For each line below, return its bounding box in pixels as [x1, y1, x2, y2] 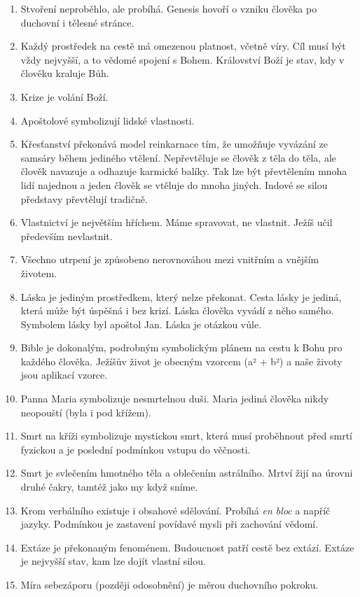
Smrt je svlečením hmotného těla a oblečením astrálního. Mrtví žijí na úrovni [20, 465, 353, 480]
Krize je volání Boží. [20, 89, 109, 104]
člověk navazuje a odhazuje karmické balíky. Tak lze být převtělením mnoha [20, 164, 347, 178]
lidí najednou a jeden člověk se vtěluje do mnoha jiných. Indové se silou [20, 177, 328, 192]
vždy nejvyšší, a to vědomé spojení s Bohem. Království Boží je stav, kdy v [20, 52, 345, 66]
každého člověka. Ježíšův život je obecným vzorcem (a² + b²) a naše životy [20, 353, 342, 368]
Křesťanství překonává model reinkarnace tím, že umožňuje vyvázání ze [20, 136, 328, 151]
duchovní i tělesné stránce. [20, 15, 134, 29]
